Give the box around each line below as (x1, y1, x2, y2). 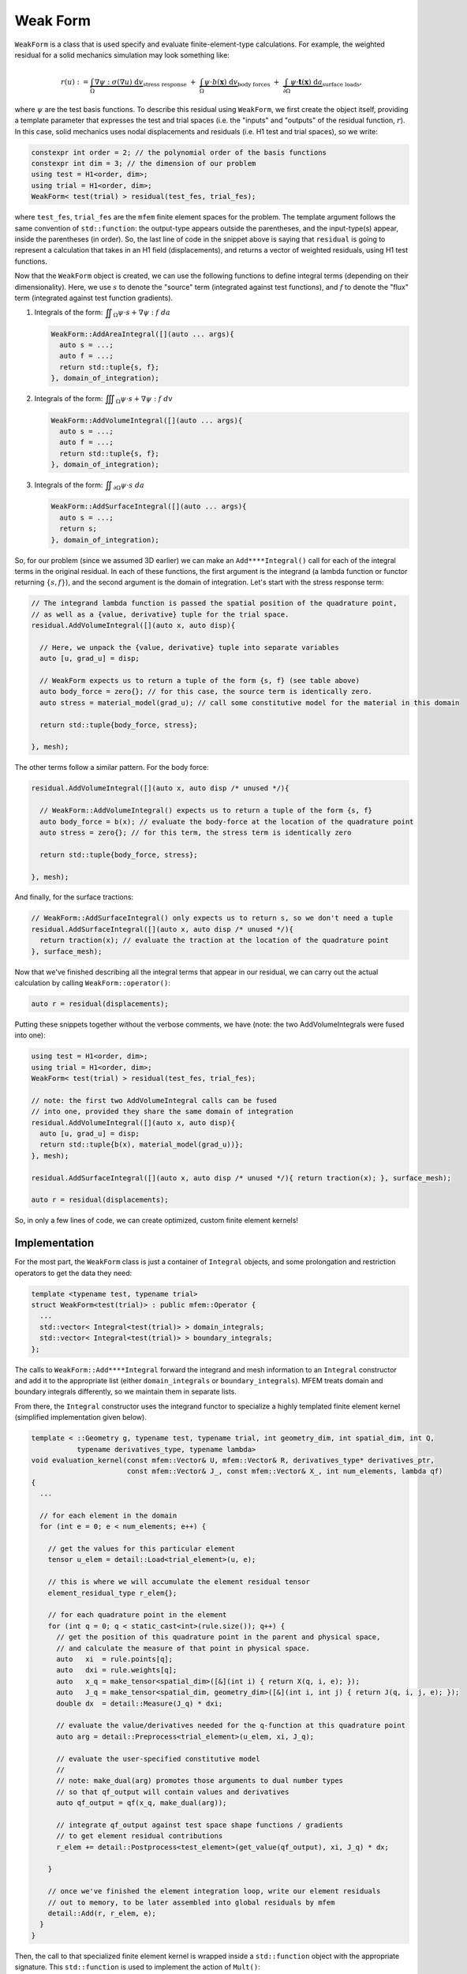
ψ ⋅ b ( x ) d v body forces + (204, 77, 280, 88)
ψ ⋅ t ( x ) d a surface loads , (290, 77, 362, 88)
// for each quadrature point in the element (47, 1611, 227, 1619)
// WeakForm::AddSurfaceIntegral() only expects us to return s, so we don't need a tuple (31, 914, 394, 923)
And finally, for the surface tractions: (14, 892, 134, 902)
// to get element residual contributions (56, 1832, 223, 1841)
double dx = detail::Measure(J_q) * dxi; (56, 1698, 223, 1708)
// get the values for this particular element (47, 1544, 236, 1553)
